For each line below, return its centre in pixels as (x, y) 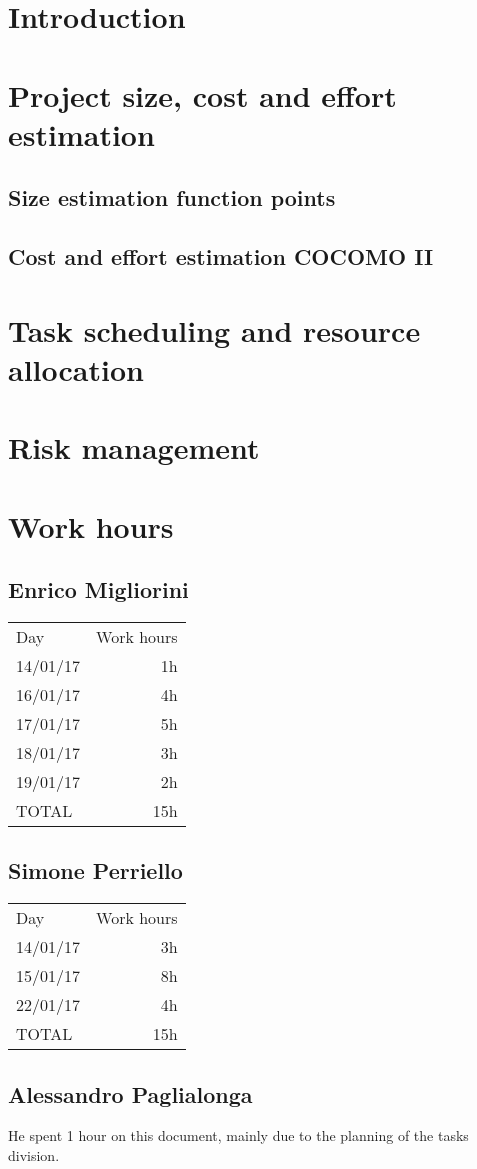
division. (34, 1155)
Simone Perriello (95, 870)
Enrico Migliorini (98, 589)
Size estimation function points (172, 197)
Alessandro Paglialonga (130, 1093)
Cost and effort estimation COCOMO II (221, 256)
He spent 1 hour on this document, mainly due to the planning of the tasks (238, 1135)
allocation (76, 368)
